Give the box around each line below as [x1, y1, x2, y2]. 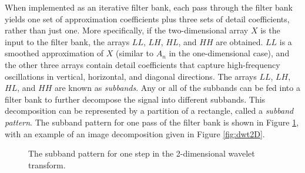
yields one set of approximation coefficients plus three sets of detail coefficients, [5, 12, 290, 25]
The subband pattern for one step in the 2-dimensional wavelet [28, 147, 255, 160]
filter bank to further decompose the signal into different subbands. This [5, 93, 266, 105]
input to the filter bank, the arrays [5, 35, 130, 48]
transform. [28, 158, 66, 171]
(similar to [116, 47, 153, 59]
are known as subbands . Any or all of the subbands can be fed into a [54, 82, 300, 94]
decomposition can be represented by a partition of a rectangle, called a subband [5, 104, 294, 117]
